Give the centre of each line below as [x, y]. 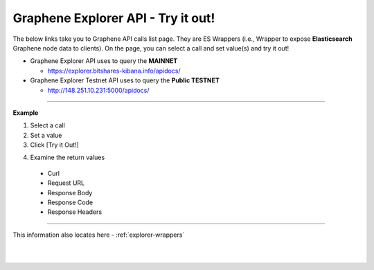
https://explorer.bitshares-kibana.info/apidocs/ [114, 71]
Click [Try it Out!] [54, 145]
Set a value [46, 135]
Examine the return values [68, 157]
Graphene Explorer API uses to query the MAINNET [104, 61]
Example [26, 112]
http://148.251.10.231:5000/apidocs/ [98, 90]
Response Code [70, 202]
